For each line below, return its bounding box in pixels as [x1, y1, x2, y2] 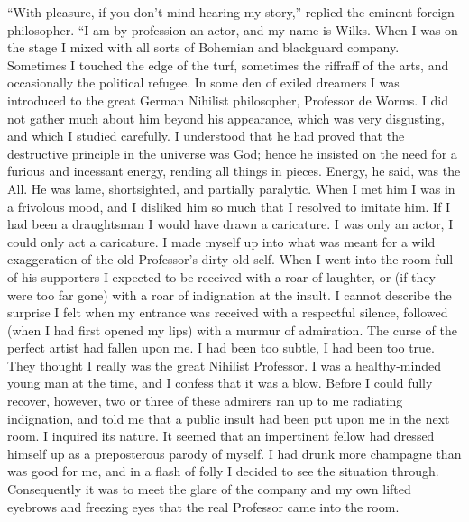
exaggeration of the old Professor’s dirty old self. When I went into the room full [7, 250, 454, 269]
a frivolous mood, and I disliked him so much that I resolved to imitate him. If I [7, 197, 451, 215]
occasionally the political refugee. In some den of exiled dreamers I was [7, 73, 400, 92]
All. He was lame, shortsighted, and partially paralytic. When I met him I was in [7, 179, 455, 197]
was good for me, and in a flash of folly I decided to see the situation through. [7, 462, 439, 481]
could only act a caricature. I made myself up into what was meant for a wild [7, 232, 436, 251]
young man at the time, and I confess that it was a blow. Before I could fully [7, 373, 433, 392]
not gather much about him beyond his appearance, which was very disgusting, [7, 108, 445, 127]
